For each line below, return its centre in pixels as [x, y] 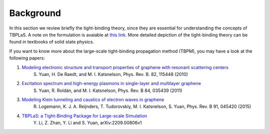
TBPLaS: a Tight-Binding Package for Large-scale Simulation [84, 115]
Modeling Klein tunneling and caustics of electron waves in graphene [93, 99]
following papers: [27, 58]
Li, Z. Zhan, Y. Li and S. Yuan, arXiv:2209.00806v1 [90, 123]
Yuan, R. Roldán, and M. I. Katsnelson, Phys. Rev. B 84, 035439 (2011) [110, 90]
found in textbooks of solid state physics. [52, 42]
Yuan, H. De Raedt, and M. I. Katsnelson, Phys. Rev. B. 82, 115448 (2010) [113, 74]
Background [35, 13]
